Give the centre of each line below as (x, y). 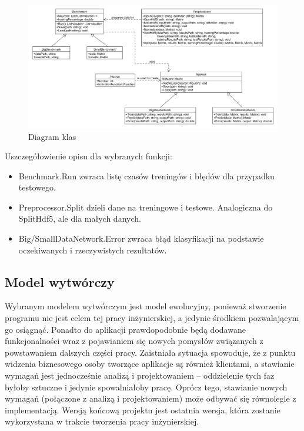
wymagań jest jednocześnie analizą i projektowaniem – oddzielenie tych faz (140, 375)
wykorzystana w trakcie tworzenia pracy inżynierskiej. (102, 421)
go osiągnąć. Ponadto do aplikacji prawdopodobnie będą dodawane (125, 329)
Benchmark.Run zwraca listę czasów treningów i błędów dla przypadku (146, 176)
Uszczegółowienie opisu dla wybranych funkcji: (88, 156)
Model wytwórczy (60, 281)
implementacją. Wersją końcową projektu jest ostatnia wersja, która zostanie (143, 410)
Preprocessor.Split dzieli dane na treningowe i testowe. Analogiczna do (146, 207)
